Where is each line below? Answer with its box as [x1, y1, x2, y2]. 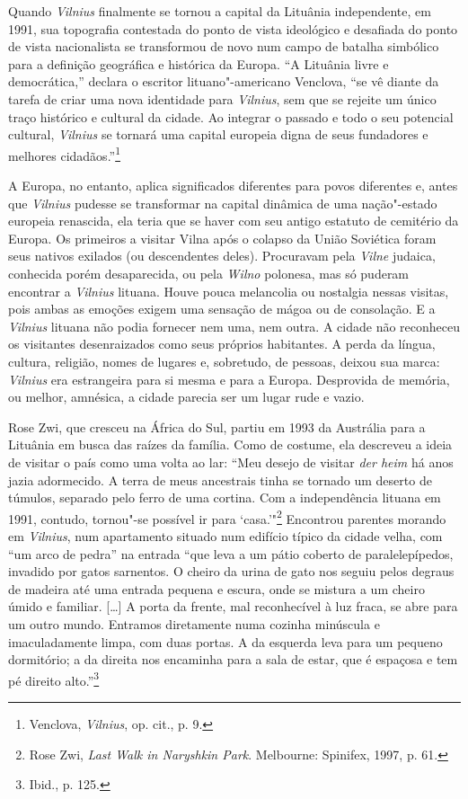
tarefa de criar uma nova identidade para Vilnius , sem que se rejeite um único [8, 89, 437, 108]
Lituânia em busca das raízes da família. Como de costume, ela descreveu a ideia [8, 435, 453, 454]
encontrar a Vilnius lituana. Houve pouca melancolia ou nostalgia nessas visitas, [8, 281, 449, 300]
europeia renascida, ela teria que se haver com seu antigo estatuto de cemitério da [8, 211, 459, 230]
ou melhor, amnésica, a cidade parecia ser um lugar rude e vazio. [8, 387, 365, 406]
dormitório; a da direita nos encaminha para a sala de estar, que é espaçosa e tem [8, 650, 458, 669]
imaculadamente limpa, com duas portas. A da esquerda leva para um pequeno [8, 632, 443, 651]
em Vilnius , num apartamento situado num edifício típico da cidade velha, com [8, 526, 443, 545]
